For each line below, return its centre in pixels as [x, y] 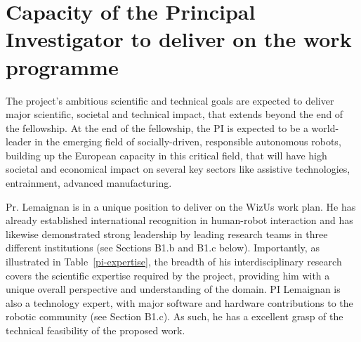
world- [325, 127]
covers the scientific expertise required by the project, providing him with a [168, 275]
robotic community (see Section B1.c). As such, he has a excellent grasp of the [175, 316]
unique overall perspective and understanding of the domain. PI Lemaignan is [173, 289]
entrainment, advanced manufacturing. [89, 183]
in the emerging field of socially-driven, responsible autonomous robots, [188, 142]
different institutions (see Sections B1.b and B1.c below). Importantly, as [163, 248]
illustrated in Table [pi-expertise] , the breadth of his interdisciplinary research [174, 262]
